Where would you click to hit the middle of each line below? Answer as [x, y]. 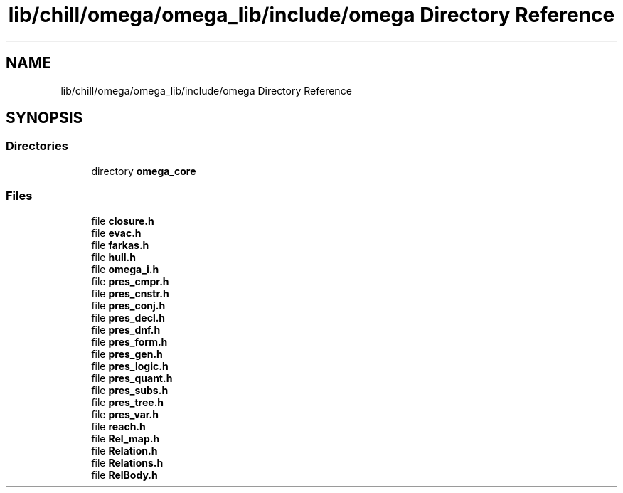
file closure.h [123, 221]
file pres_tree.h [128, 402]
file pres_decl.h [128, 317]
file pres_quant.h [132, 378]
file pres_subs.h [130, 390]
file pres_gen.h [127, 354]
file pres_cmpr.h [130, 281]
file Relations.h [127, 462]
